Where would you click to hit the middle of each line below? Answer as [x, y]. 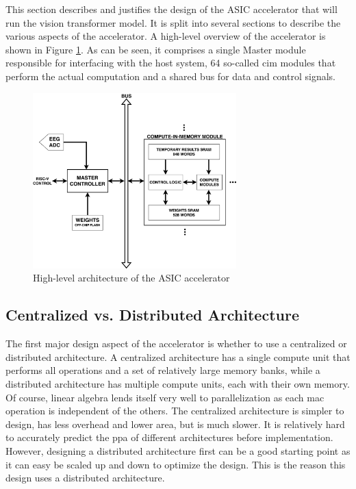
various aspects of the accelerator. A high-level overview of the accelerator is [166, 36]
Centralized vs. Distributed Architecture [152, 315]
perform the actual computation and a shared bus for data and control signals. [170, 76]
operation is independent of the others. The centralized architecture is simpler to [175, 411]
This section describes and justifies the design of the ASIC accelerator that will [171, 9]
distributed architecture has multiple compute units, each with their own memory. [178, 383]
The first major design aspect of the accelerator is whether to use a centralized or [176, 343]
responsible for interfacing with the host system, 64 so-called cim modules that [171, 63]
